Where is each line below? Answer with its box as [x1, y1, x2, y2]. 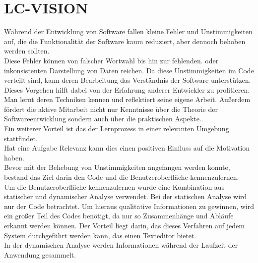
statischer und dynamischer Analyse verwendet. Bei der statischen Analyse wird [4, 191, 247, 202]
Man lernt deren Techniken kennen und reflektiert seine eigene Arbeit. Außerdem [4, 94, 251, 105]
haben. [4, 152, 24, 162]
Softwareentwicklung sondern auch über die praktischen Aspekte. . [4, 113, 203, 124]
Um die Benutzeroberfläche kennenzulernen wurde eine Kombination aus [4, 181, 225, 192]
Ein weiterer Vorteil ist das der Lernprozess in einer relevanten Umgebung [4, 123, 229, 134]
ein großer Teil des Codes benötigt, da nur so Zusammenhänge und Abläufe [4, 210, 234, 221]
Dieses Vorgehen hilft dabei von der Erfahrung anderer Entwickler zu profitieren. [4, 84, 250, 95]
